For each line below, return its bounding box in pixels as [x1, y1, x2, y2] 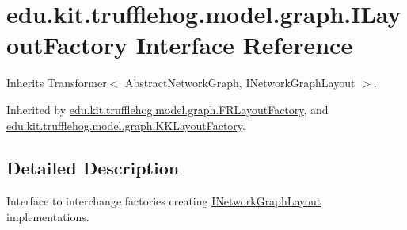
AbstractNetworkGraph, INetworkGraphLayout [125, 75, 356, 91]
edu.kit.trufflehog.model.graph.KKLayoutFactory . [6, 117, 245, 133]
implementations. [6, 208, 89, 224]
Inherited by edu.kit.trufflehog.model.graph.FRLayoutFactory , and [6, 101, 329, 117]
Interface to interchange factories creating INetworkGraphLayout [6, 193, 321, 209]
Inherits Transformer [6, 75, 107, 91]
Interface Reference [135, 29, 353, 61]
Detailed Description [6, 155, 180, 180]
